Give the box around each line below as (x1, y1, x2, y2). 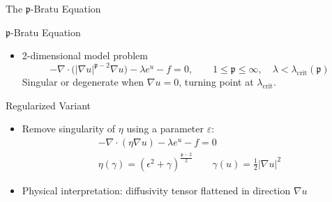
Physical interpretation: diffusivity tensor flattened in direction (22, 182, 291, 197)
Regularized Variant (6, 98, 91, 112)
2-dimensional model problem (22, 48, 148, 63)
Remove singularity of (22, 121, 116, 136)
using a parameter (126, 121, 204, 136)
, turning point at (179, 75, 254, 89)
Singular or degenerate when (22, 75, 144, 89)
